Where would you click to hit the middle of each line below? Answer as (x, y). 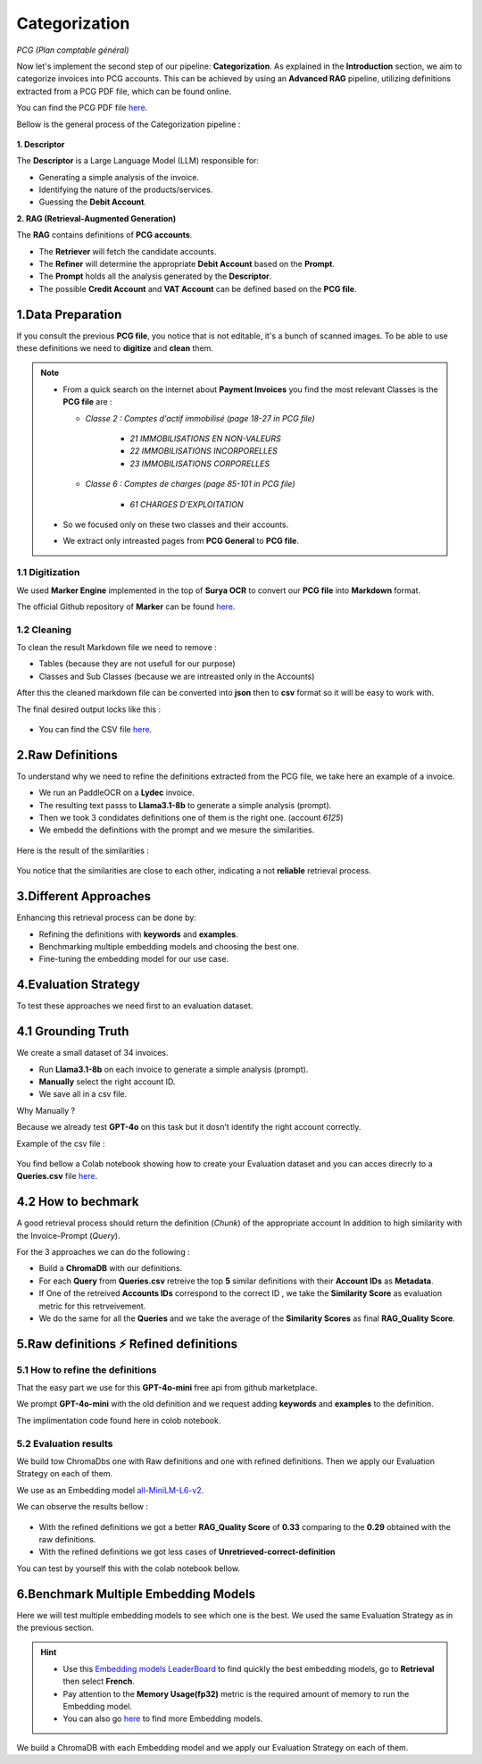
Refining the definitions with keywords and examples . (138, 934)
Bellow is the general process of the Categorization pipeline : (129, 124)
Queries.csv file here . (57, 1176)
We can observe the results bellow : (83, 1507)
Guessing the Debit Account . (93, 202)
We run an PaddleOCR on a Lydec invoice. (117, 793)
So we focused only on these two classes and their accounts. (176, 524)
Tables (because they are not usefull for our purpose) (137, 664)
